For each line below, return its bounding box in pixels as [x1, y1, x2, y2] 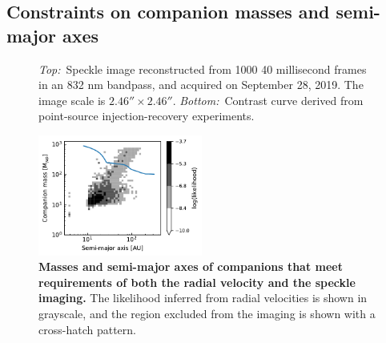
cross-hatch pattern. [38, 321, 136, 337]
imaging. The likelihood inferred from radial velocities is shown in [38, 289, 368, 306]
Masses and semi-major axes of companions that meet [38, 258, 343, 275]
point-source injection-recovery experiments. [38, 107, 255, 124]
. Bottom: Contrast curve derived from [172, 91, 364, 108]
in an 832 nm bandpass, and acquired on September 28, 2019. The [38, 76, 364, 93]
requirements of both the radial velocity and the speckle [38, 273, 356, 290]
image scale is [38, 91, 106, 108]
